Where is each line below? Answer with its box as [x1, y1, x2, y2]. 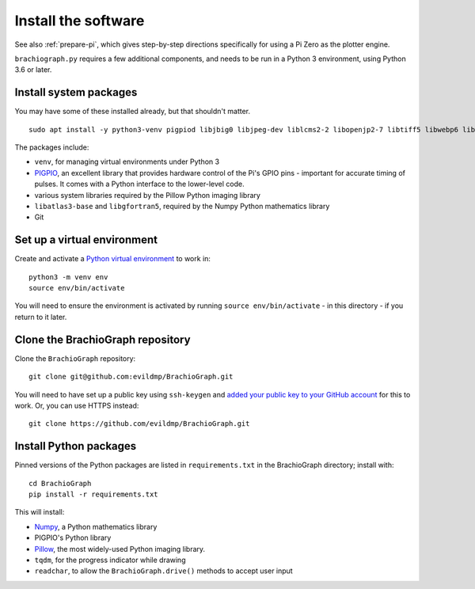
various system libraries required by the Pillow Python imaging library [34, 190, 261, 199]
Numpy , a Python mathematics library [34, 522, 158, 531]
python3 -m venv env [28, 272, 108, 281]
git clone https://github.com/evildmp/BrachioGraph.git [28, 420, 250, 428]
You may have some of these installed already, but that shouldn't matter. [14, 107, 251, 116]
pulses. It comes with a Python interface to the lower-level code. [34, 179, 245, 189]
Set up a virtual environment [14, 234, 158, 247]
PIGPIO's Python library [34, 533, 112, 542]
